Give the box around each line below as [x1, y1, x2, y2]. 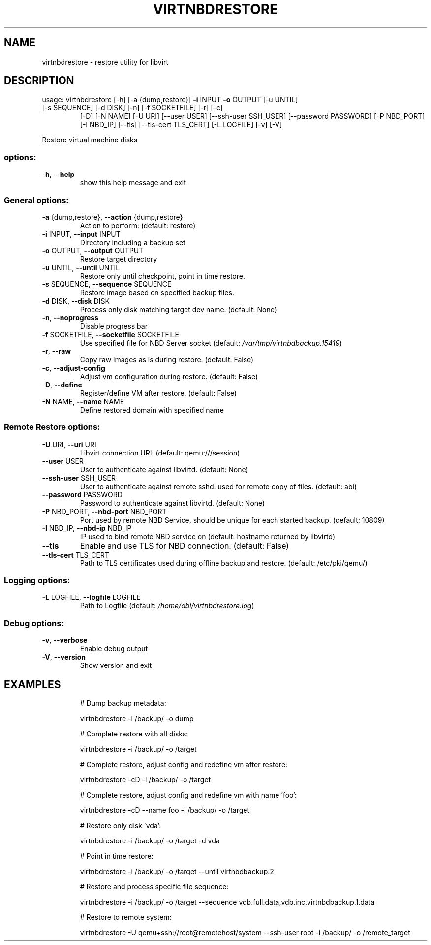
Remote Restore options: [4, 422, 100, 432]
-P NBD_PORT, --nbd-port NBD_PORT [42, 507, 167, 516]
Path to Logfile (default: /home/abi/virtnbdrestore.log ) [80, 601, 254, 610]
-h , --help [42, 170, 75, 179]
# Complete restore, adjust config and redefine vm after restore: [80, 760, 288, 769]
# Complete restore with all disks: [80, 730, 188, 738]
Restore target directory [80, 254, 157, 263]
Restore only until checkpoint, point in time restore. [80, 271, 245, 280]
